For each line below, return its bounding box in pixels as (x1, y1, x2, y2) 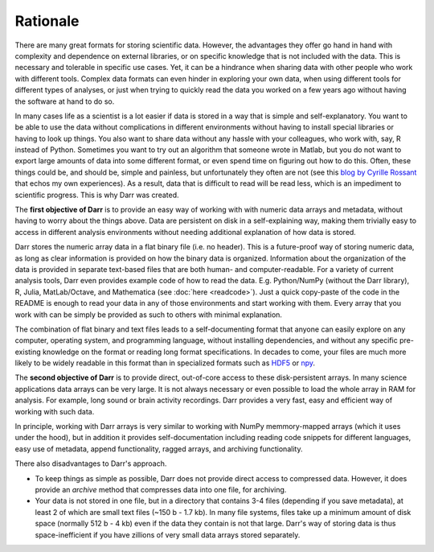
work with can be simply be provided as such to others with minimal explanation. (14, 310, 283, 319)
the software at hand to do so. (14, 97, 115, 106)
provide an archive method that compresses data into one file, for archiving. (35, 485, 287, 494)
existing (14, 347, 42, 356)
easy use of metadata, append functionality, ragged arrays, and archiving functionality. (14, 443, 303, 454)
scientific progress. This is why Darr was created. (14, 190, 180, 200)
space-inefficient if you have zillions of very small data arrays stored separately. (35, 529, 301, 539)
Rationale (14, 12, 80, 30)
